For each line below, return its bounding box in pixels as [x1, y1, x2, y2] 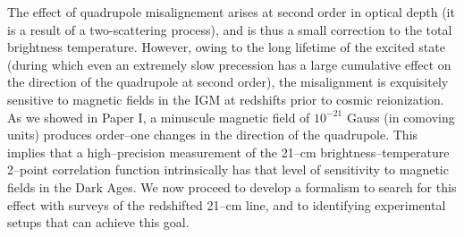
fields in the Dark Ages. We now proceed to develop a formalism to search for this [7, 177, 457, 196]
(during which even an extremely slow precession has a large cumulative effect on [7, 55, 451, 73]
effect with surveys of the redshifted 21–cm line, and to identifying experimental [7, 195, 446, 214]
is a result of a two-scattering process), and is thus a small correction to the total [7, 20, 452, 38]
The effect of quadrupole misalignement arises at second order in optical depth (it [7, 3, 455, 21]
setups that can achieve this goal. [7, 213, 190, 232]
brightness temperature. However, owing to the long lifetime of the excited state [7, 38, 445, 56]
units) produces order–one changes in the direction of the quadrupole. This [7, 125, 418, 144]
